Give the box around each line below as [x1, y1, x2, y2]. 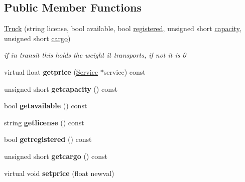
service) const [103, 66, 146, 77]
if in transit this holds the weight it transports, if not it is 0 [4, 50, 186, 60]
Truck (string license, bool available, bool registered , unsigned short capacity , [4, 23, 241, 34]
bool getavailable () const [4, 100, 87, 111]
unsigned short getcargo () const [4, 150, 107, 161]
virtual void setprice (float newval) [4, 167, 114, 178]
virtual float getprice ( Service [4, 66, 98, 77]
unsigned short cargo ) [4, 33, 71, 43]
